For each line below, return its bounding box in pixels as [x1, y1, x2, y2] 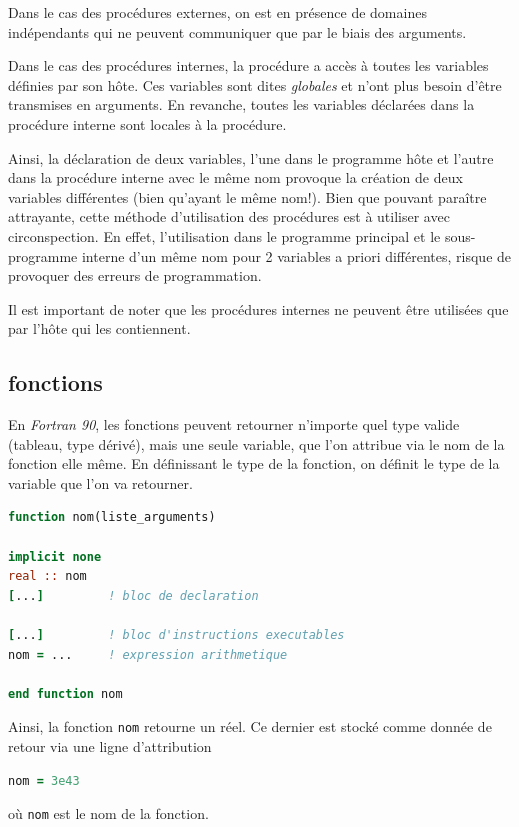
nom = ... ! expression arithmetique [8, 647, 288, 662]
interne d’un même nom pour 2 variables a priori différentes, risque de [81, 245, 512, 266]
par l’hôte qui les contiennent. [8, 318, 191, 339]
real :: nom [8, 569, 87, 584]
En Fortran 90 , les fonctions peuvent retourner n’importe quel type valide [8, 414, 460, 435]
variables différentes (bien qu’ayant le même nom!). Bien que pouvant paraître [8, 186, 487, 207]
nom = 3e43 [8, 773, 80, 788]
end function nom [8, 686, 123, 701]
